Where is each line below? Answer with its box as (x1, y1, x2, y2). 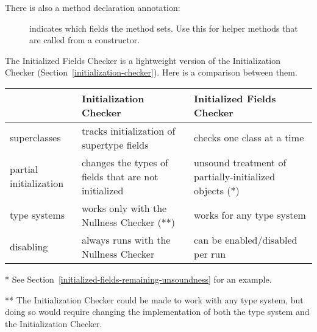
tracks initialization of (81, 123, 176, 138)
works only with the (81, 200, 167, 215)
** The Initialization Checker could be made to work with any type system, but (5, 293, 304, 306)
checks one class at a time (194, 130, 304, 145)
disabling (10, 239, 48, 254)
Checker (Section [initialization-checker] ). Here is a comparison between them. (5, 66, 297, 79)
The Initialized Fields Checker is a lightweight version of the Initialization (5, 54, 280, 66)
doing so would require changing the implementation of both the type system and (5, 305, 310, 318)
